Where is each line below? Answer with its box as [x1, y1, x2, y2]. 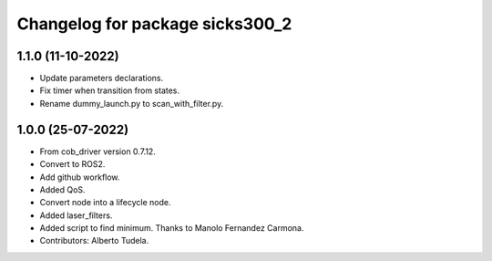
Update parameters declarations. [39, 73, 164, 84]
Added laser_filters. [39, 210, 113, 221]
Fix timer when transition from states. [39, 85, 180, 96]
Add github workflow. [39, 172, 120, 183]
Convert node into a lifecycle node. [39, 197, 171, 208]
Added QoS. [39, 183, 86, 195]
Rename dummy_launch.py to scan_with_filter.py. [39, 98, 224, 109]
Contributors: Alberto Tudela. [39, 235, 149, 246]
